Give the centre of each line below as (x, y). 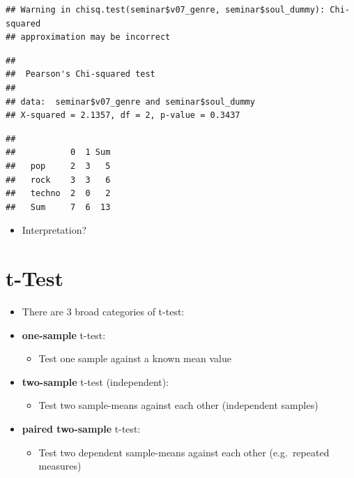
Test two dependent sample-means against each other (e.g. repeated (184, 452)
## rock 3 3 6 (58, 180)
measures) (60, 466)
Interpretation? (54, 230)
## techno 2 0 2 (58, 194)
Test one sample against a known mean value (135, 358)
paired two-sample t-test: (81, 428)
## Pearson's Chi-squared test (80, 74)
